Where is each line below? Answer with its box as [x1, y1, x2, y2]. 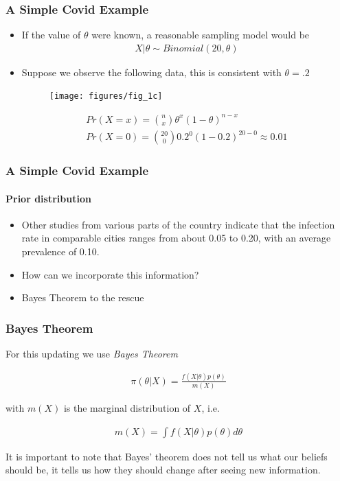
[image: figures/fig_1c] [49, 91, 163, 102]
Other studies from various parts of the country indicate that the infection [21, 217, 335, 231]
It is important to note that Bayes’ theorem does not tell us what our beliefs [5, 449, 328, 463]
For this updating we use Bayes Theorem [5, 346, 178, 360]
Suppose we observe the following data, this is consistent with [21, 64, 282, 79]
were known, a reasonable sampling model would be [91, 27, 310, 42]
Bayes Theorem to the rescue [21, 290, 144, 305]
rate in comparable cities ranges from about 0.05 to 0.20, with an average [21, 231, 331, 245]
